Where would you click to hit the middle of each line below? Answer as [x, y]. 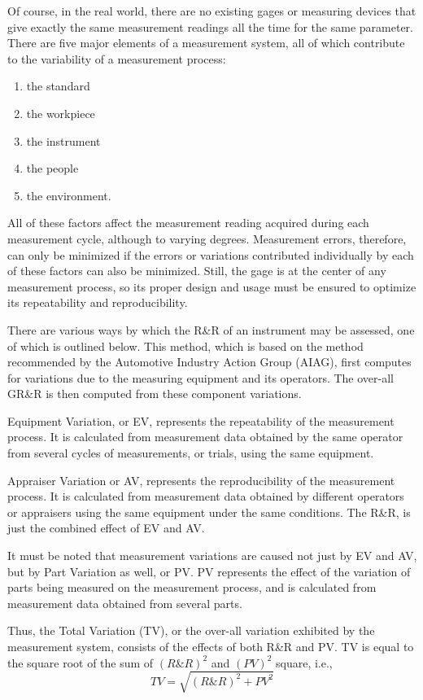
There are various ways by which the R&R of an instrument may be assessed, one [211, 329]
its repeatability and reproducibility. [98, 302]
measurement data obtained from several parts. [125, 603]
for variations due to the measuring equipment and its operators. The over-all [201, 377]
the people [52, 168]
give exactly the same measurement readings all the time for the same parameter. [210, 26]
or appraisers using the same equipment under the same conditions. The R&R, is [209, 512]
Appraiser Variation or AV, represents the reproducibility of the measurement [201, 480]
